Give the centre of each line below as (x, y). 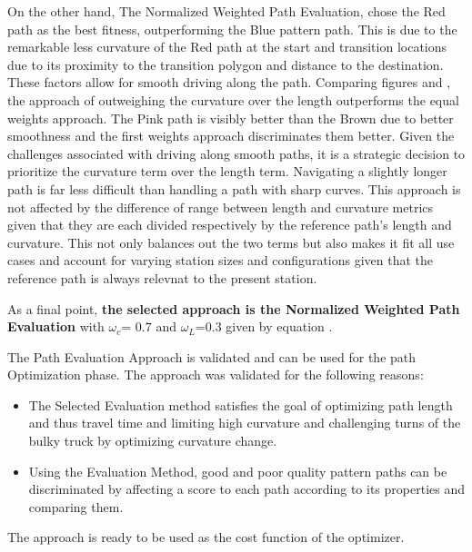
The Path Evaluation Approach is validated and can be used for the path (212, 356)
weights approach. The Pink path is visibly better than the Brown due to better (231, 118)
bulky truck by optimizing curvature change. (153, 441)
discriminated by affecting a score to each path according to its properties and (247, 489)
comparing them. (76, 506)
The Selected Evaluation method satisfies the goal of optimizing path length (241, 404)
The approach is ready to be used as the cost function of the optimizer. (206, 537)
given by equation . (279, 326)
